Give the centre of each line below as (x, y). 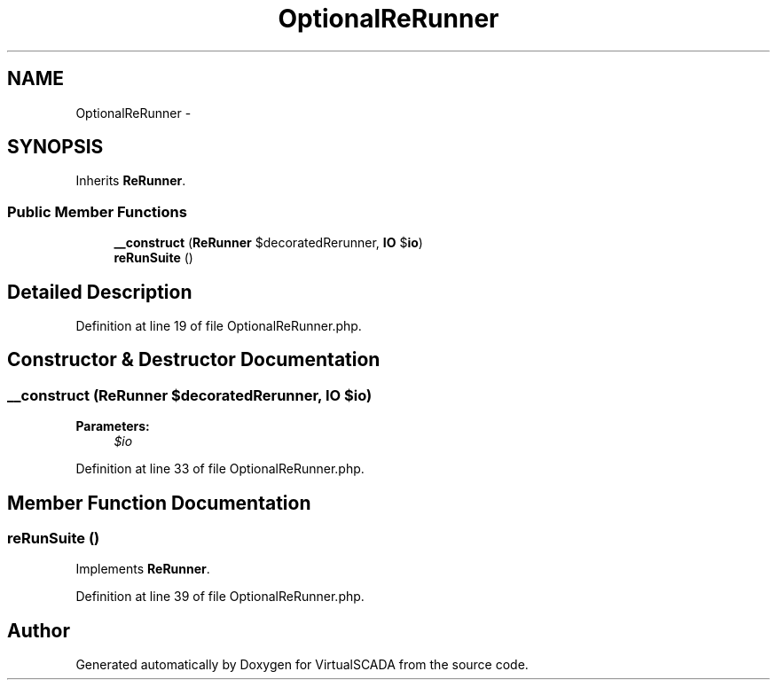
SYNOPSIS (55, 147)
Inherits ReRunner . (131, 181)
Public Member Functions (97, 211)
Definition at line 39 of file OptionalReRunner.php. (220, 597)
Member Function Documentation (159, 503)
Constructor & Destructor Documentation (194, 360)
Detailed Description (100, 292)
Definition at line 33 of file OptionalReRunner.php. (220, 469)
